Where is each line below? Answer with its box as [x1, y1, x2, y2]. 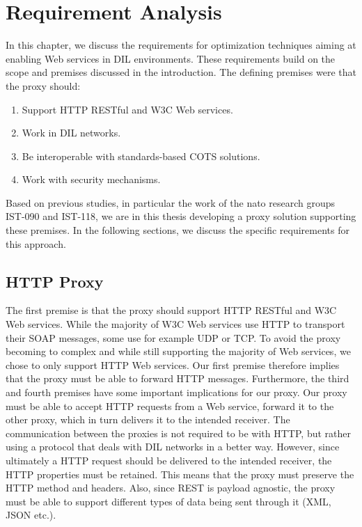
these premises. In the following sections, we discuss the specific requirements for [6, 223, 349, 237]
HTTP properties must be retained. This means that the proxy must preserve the [6, 466, 354, 481]
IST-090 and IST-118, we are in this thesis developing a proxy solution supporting [6, 209, 356, 223]
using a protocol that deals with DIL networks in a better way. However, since [6, 439, 340, 454]
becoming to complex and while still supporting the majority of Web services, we [6, 344, 351, 359]
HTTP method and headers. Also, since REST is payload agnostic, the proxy [6, 480, 336, 495]
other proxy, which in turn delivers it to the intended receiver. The [6, 412, 290, 427]
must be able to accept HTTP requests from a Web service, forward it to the [6, 398, 334, 413]
